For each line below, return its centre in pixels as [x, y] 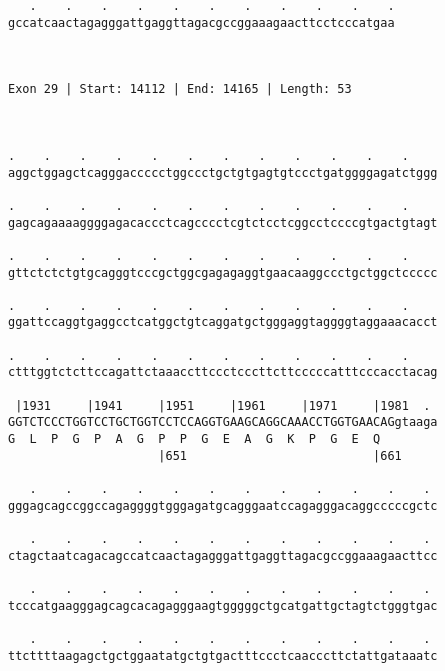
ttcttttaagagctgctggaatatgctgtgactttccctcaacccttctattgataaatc [223, 655]
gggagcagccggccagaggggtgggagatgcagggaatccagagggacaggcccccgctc [223, 505]
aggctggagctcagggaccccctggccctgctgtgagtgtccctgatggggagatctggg [223, 172]
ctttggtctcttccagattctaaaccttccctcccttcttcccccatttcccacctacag [223, 372]
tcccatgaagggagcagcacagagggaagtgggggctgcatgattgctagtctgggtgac [223, 605]
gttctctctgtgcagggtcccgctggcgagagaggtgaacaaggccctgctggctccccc [223, 272]
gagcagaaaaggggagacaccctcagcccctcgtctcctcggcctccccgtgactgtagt [223, 222]
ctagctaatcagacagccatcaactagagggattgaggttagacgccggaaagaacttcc [223, 555]
